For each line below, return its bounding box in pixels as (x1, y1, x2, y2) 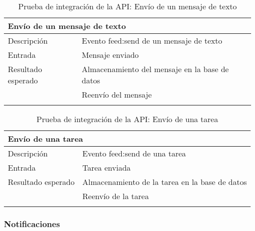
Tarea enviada (82, 162, 131, 173)
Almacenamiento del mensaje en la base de (81, 63, 229, 75)
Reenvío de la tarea (82, 190, 149, 202)
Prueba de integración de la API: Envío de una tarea (36, 113, 218, 125)
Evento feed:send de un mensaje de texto (81, 35, 222, 46)
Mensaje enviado (81, 49, 139, 60)
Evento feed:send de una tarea (82, 148, 186, 159)
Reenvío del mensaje (81, 89, 152, 100)
